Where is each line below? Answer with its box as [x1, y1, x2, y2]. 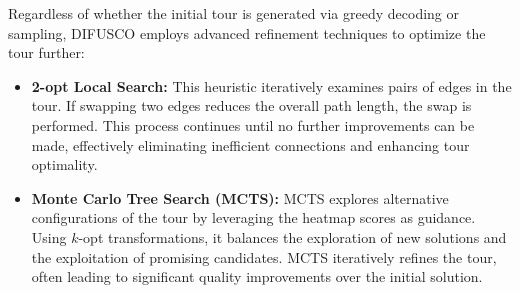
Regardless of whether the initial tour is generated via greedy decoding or [8, 3, 459, 23]
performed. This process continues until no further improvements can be [31, 114, 475, 135]
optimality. [31, 154, 98, 175]
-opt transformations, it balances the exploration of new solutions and [78, 226, 507, 247]
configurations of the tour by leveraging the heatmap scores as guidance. [31, 207, 476, 228]
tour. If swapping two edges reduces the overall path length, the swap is [31, 95, 472, 116]
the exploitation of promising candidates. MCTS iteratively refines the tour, [31, 246, 497, 267]
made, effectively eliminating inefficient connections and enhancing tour [31, 134, 470, 155]
